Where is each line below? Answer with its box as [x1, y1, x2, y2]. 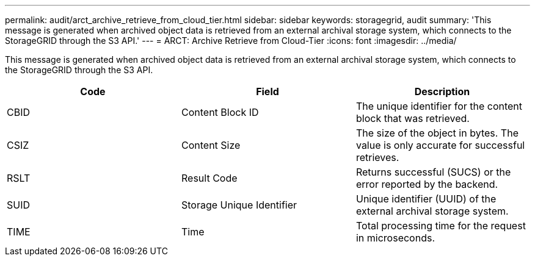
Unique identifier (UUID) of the [355, 193, 497, 205]
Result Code [181, 172, 238, 184]
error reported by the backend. [355, 178, 498, 190]
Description [414, 85, 470, 98]
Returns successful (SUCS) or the [355, 166, 511, 178]
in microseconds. [355, 232, 435, 244]
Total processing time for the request [355, 220, 526, 232]
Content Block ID [181, 106, 259, 118]
